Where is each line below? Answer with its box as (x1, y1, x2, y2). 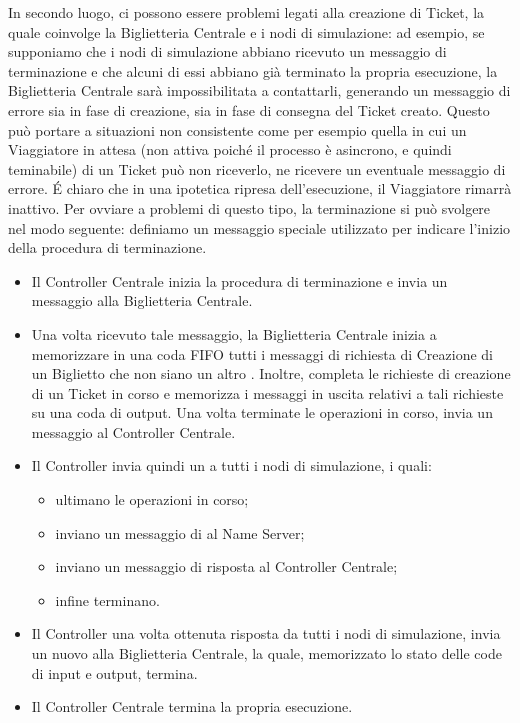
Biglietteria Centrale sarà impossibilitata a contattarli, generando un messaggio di (8, 80, 511, 101)
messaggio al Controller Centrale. (31, 421, 236, 442)
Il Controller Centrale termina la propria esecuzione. (31, 696, 353, 717)
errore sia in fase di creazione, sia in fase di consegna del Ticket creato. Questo (8, 99, 490, 120)
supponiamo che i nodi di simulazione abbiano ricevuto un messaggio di (8, 41, 447, 62)
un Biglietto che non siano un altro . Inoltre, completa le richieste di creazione (31, 363, 511, 384)
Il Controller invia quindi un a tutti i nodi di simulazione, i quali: (31, 455, 432, 476)
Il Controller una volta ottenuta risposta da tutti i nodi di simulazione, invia (31, 623, 501, 644)
